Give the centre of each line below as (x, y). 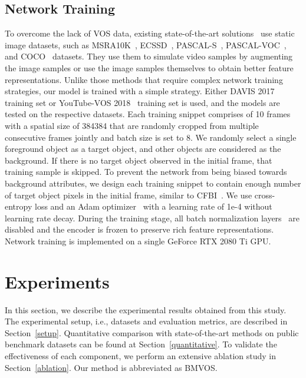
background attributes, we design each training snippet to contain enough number (153, 183)
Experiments (57, 281)
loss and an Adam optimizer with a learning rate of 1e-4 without (153, 206)
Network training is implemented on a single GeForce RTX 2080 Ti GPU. (138, 241)
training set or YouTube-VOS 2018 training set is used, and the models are (142, 102)
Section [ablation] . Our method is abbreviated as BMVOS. (111, 367)
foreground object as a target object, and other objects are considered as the (143, 149)
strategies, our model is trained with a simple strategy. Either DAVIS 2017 (140, 91)
